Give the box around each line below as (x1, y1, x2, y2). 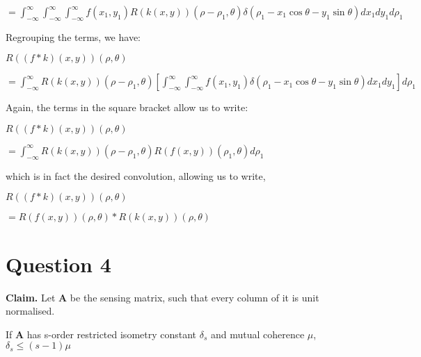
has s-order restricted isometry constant (26, 326, 197, 341)
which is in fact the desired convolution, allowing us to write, (6, 168, 266, 183)
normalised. (6, 304, 55, 318)
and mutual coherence (210, 326, 305, 341)
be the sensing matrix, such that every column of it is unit (70, 290, 319, 304)
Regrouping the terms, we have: (6, 29, 141, 44)
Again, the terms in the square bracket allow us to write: (6, 100, 248, 115)
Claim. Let (6, 290, 56, 304)
